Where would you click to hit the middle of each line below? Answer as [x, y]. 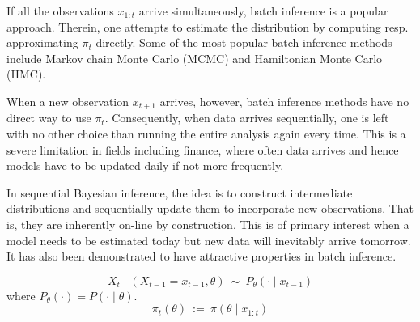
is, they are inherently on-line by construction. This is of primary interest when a [208, 224]
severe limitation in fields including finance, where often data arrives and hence [203, 149]
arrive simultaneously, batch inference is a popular [263, 11]
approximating [42, 42]
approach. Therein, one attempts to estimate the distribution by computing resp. [208, 26]
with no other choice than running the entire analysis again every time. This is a [206, 134]
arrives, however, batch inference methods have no [284, 101]
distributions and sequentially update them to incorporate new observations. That [210, 208]
